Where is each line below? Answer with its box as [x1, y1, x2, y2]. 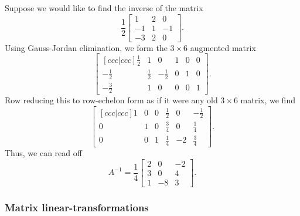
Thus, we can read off [5, 147, 82, 159]
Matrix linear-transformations [5, 200, 149, 214]
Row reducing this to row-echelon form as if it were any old [5, 94, 218, 106]
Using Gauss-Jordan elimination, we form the [5, 41, 168, 53]
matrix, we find [240, 94, 295, 106]
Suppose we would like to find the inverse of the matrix [5, 2, 203, 14]
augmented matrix [190, 41, 256, 53]
